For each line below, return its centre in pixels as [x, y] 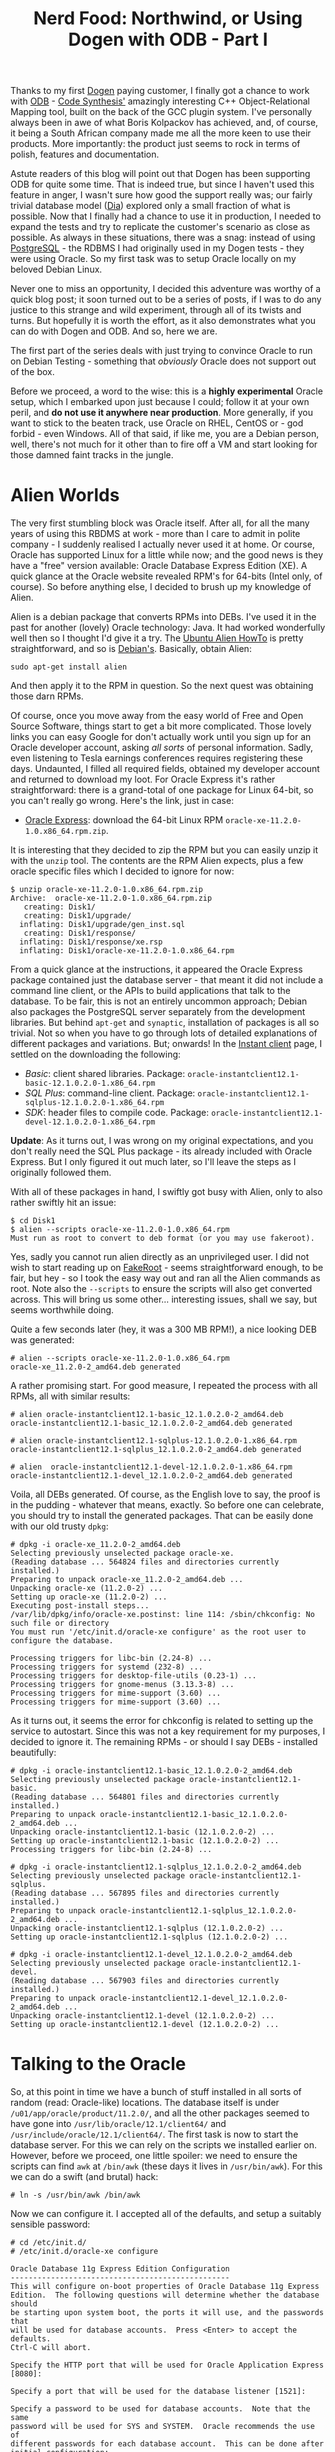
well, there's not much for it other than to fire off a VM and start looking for [164, 444]
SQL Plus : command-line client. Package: [110, 1093]
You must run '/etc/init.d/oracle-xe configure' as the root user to [158, 1632]
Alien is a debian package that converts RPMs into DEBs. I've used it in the [163, 617]
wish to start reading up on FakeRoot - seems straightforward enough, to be [167, 1268]
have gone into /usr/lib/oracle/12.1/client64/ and [118, 2124]
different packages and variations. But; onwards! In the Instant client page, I [166, 1044]
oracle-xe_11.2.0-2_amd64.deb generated [96, 1367]
